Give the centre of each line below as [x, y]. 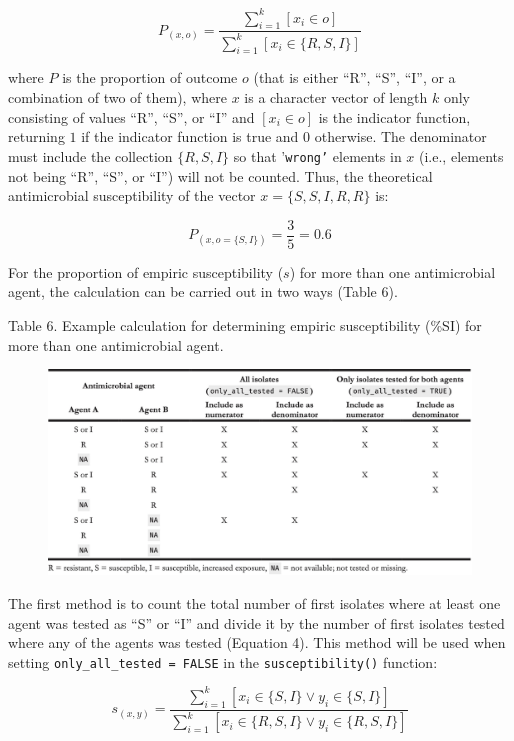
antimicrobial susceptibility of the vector [132, 195]
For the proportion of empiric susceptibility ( [146, 271]
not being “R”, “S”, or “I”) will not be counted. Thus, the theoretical [220, 175]
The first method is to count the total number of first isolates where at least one [254, 602]
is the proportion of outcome [150, 77]
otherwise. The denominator [400, 136]
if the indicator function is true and [190, 136]
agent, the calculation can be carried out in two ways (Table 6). [203, 291]
